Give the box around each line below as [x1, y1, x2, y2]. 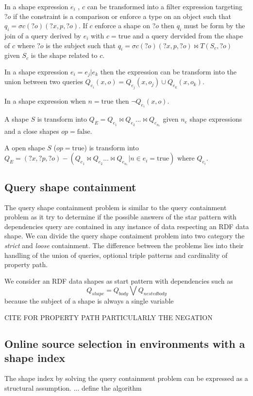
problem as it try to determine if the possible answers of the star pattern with [4, 212, 236, 222]
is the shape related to [31, 50, 98, 60]
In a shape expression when [4, 95, 86, 106]
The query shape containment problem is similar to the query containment [4, 202, 227, 212]
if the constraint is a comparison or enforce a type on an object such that [13, 11, 231, 21]
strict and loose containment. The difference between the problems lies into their [4, 240, 244, 250]
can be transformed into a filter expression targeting [87, 1, 242, 11]
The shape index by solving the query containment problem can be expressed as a [4, 373, 248, 383]
